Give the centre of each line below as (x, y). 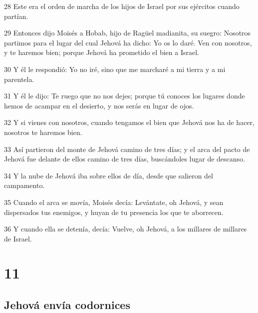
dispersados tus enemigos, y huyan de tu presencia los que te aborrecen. (114, 212)
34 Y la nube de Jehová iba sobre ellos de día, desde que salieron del (109, 175)
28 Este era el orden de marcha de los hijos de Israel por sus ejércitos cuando (122, 6)
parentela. (19, 79)
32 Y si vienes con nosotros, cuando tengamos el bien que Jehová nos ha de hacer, (129, 122)
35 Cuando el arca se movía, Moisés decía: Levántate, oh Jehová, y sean (114, 202)
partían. (16, 16)
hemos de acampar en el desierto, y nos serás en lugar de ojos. (99, 105)
